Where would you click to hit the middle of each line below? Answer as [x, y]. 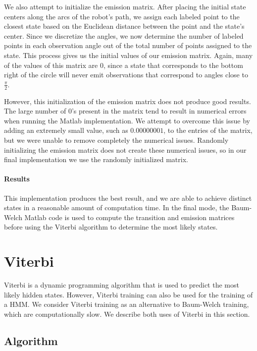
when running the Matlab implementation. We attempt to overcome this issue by [127, 120]
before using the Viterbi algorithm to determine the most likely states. [111, 227]
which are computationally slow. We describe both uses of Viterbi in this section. [127, 314]
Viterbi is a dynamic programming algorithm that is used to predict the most [122, 285]
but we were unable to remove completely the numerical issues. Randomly [116, 140]
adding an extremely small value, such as [66, 130]
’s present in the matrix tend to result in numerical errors [159, 111]
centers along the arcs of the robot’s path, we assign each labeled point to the [122, 16]
